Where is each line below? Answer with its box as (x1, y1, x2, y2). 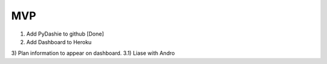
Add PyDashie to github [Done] (26, 30, 104, 37)
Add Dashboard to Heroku (26, 38, 92, 45)
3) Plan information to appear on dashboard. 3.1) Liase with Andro (11, 50, 175, 57)
